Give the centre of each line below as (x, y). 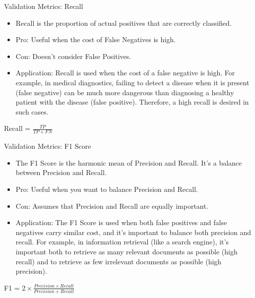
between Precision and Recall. (61, 172)
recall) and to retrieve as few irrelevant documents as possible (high (119, 261)
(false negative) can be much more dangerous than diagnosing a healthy (125, 92)
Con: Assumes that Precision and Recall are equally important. (112, 206)
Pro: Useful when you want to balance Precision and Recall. (107, 189)
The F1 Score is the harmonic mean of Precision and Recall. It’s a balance (129, 162)
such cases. (32, 111)
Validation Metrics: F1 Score (48, 146)
